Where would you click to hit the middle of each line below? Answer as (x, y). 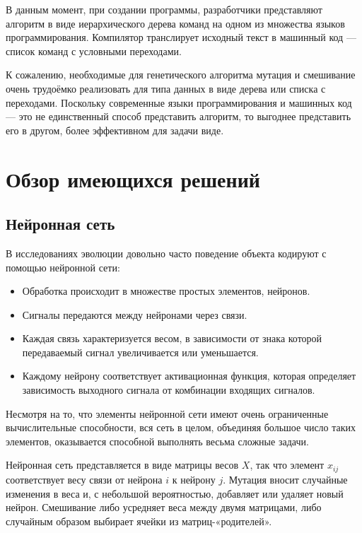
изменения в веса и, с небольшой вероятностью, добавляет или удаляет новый (175, 493)
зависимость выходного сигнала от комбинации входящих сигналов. (169, 390)
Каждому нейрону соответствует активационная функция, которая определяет (189, 376)
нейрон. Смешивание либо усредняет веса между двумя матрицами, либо (164, 507)
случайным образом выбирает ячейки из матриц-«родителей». (139, 521)
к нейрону (194, 479)
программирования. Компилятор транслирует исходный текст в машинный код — (181, 37)
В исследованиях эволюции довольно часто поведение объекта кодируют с (166, 253)
